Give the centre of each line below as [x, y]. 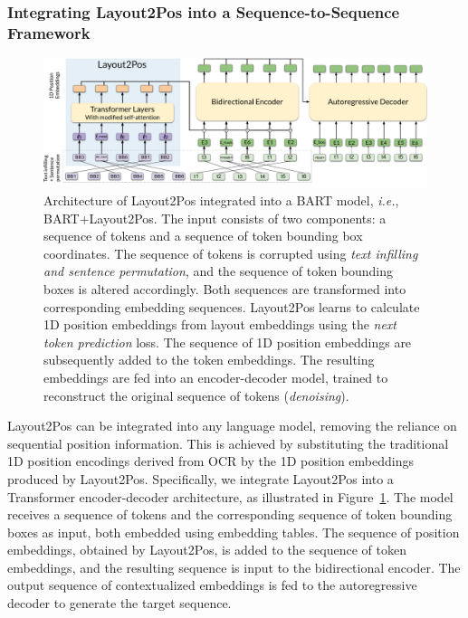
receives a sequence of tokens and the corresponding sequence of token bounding [230, 514]
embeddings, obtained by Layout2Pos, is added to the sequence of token [207, 550]
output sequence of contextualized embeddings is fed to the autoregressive [212, 585]
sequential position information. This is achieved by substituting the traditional [228, 443]
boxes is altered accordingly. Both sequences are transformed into [225, 288]
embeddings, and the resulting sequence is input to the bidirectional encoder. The [234, 567]
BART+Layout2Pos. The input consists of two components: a [215, 218]
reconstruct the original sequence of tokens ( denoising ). [196, 395]
